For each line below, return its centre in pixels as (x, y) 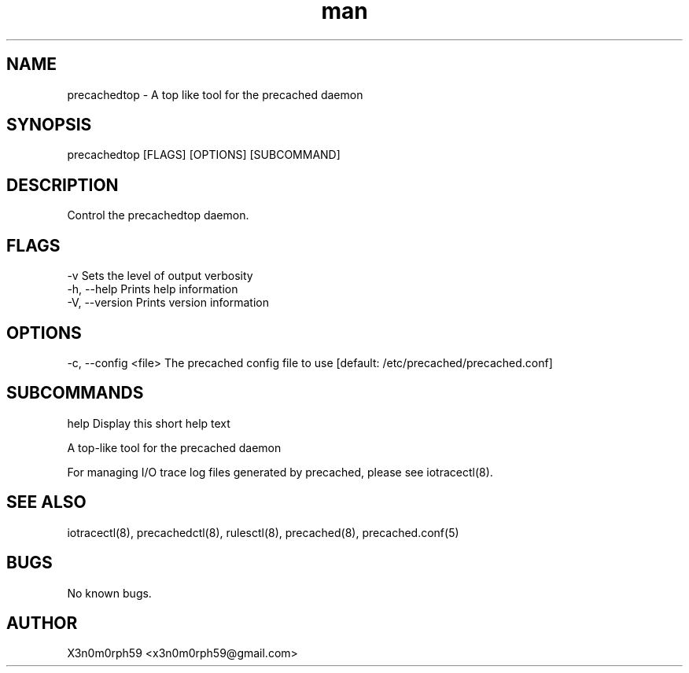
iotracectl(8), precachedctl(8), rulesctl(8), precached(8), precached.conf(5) (263, 532)
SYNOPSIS (49, 125)
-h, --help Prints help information (153, 289)
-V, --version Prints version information (168, 303)
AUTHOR (42, 623)
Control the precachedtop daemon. (158, 215)
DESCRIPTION (63, 185)
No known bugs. (109, 593)
